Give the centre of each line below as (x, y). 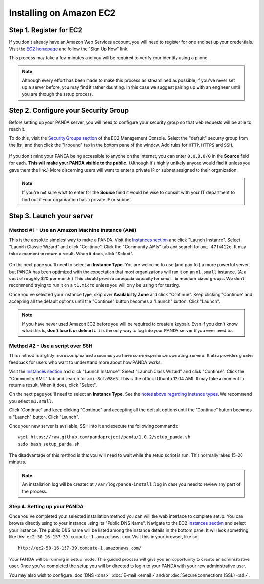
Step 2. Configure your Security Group (69, 111)
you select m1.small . (31, 401)
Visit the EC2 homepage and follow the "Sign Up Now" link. (69, 49)
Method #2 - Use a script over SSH (51, 346)
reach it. (17, 129)
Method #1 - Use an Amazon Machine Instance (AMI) (73, 230)
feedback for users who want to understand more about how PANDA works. (86, 362)
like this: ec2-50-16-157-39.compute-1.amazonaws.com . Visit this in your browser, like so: (104, 536)
